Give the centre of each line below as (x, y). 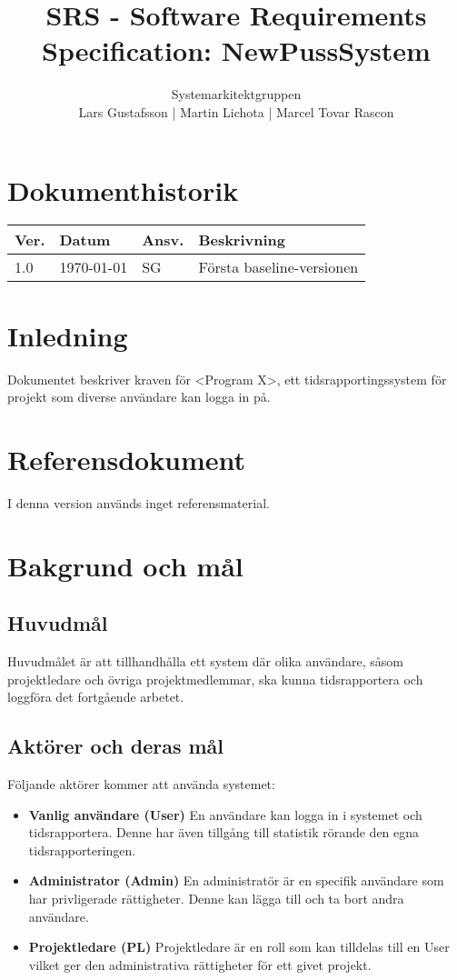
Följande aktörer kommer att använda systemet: (141, 784)
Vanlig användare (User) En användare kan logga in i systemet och (225, 814)
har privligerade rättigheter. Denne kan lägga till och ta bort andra (216, 898)
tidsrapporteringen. (82, 850)
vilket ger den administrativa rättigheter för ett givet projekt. (200, 964)
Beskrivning (242, 240)
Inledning (68, 335)
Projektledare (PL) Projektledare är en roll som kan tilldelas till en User (239, 947)
